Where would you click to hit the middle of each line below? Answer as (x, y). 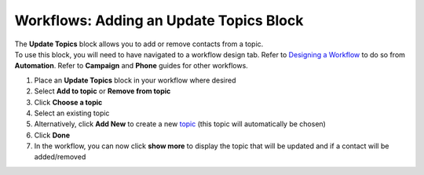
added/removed (60, 157)
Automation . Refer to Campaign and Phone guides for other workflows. (132, 66)
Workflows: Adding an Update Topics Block (159, 20)
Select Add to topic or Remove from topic (102, 91)
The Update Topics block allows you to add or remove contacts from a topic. (139, 44)
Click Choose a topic (68, 102)
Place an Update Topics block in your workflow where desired (135, 80)
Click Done (52, 135)
